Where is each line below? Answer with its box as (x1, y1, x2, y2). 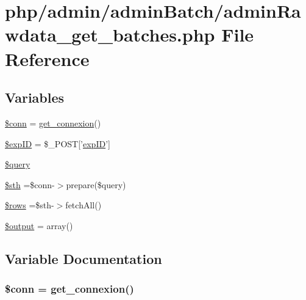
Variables (5, 88, 65, 107)
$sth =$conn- (5, 178, 55, 191)
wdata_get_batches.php (5, 22, 215, 47)
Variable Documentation (5, 249, 162, 268)
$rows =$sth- (5, 199, 54, 211)
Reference (5, 46, 90, 71)
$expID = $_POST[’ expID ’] (5, 137, 110, 150)
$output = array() (5, 219, 73, 232)
